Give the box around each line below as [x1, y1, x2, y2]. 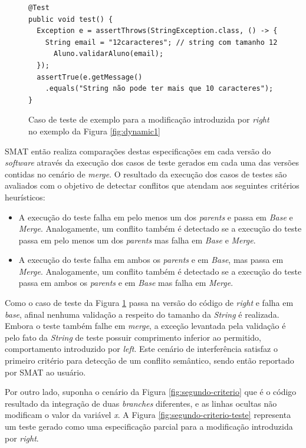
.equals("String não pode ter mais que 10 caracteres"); [45, 84, 274, 93]
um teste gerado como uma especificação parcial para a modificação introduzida [5, 420, 293, 432]
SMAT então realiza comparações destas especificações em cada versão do [5, 144, 271, 157]
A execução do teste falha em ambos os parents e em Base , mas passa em [18, 253, 284, 266]
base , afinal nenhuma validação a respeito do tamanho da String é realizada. [5, 308, 279, 320]
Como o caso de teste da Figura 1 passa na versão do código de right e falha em [5, 297, 294, 309]
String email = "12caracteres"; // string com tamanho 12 [45, 38, 278, 47]
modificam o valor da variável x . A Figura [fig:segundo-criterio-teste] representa [5, 409, 291, 421]
